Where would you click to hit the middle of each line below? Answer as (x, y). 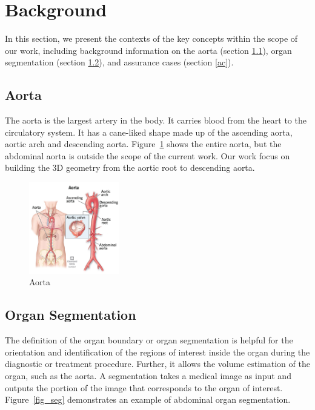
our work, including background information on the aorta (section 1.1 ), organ (148, 50)
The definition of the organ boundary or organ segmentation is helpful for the (149, 340)
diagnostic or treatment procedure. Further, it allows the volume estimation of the (157, 364)
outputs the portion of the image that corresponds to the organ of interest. (144, 387)
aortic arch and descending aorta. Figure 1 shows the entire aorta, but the (143, 144)
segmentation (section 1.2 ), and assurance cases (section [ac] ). (119, 62)
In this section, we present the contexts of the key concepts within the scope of (151, 38)
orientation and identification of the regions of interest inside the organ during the (157, 352)
